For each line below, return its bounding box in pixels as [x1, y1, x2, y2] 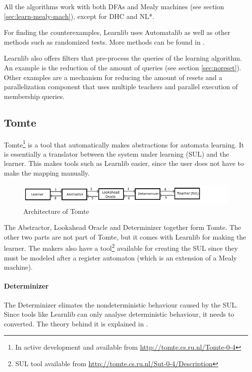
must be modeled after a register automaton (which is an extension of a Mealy [4, 252, 237, 262]
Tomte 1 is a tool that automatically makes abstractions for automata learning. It [4, 138, 244, 149]
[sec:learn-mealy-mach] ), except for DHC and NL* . [4, 11, 155, 21]
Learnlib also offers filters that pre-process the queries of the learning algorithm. [4, 53, 242, 63]
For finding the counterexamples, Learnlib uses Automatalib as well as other [4, 27, 231, 37]
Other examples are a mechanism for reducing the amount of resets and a [4, 72, 222, 82]
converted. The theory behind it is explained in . [4, 318, 148, 328]
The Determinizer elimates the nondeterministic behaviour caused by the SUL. [4, 299, 238, 309]
